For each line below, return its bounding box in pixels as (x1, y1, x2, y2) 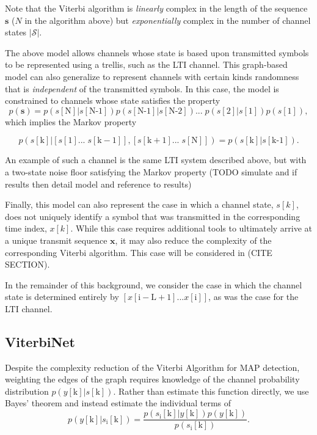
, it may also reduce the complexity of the (115, 233, 272, 246)
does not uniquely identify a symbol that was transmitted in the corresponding (5, 210, 301, 222)
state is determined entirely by (5, 290, 119, 303)
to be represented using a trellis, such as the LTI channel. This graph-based (5, 58, 288, 71)
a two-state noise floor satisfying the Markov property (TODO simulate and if (5, 165, 297, 178)
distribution (5, 384, 49, 397)
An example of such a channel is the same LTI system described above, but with (5, 153, 307, 166)
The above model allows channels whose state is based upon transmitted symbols (5, 46, 309, 59)
